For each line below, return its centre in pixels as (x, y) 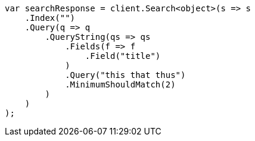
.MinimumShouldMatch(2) (120, 84)
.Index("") (50, 18)
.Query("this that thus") (125, 75)
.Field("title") (123, 56)
